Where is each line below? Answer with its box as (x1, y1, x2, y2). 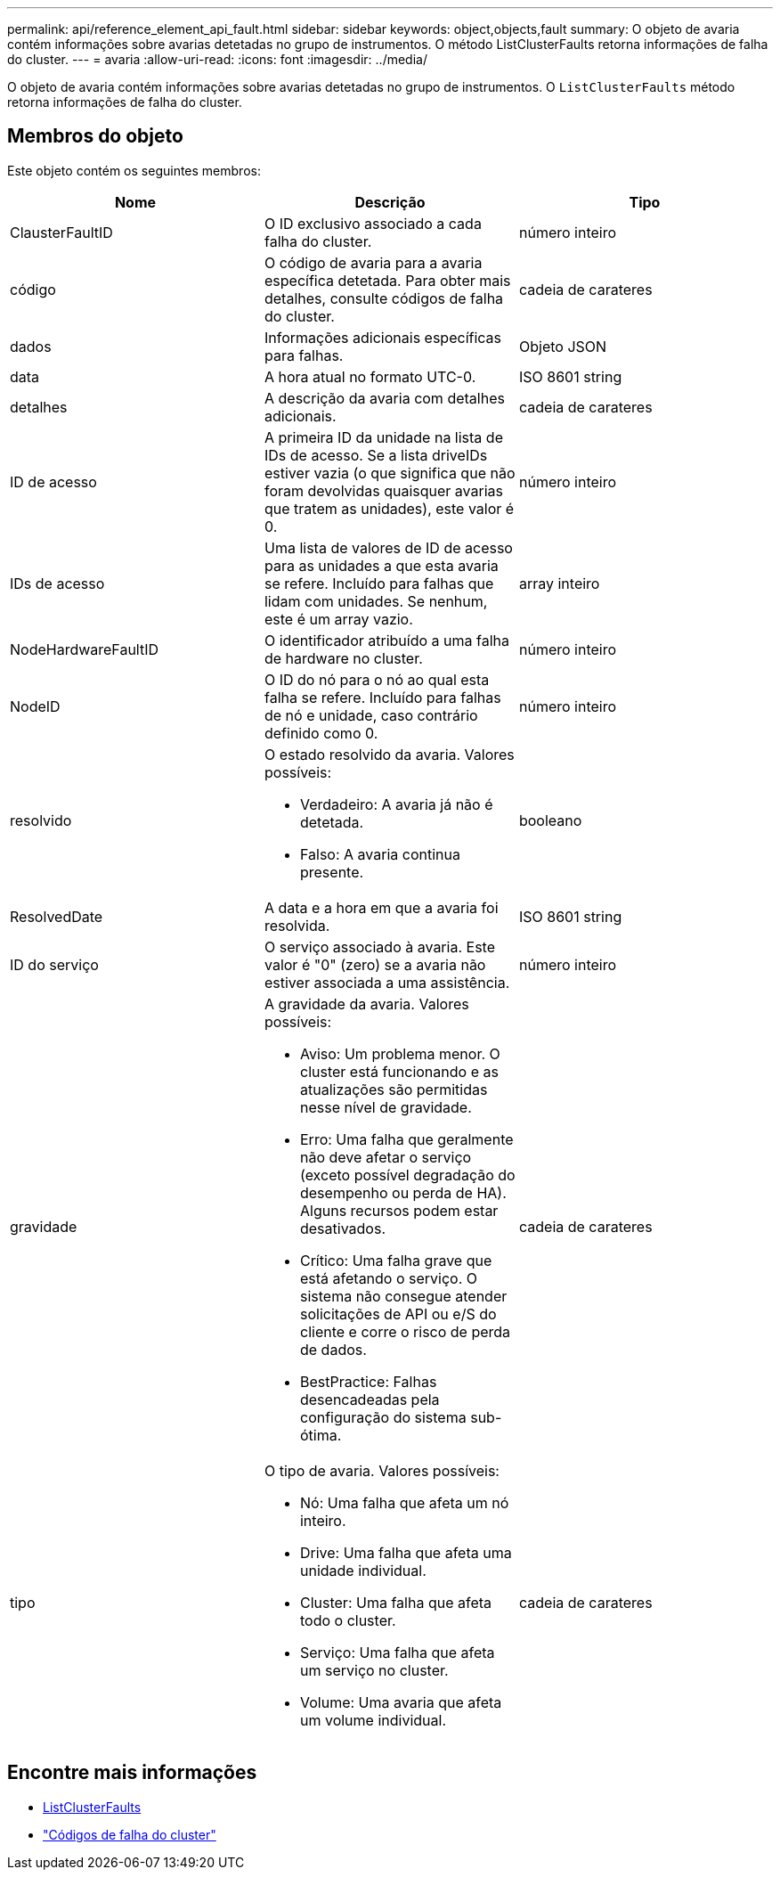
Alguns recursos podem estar (299, 1201, 499, 1220)
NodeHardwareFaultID (10, 640, 159, 658)
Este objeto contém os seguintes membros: (7, 162, 261, 178)
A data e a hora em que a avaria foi (264, 898, 499, 917)
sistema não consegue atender (299, 1286, 508, 1305)
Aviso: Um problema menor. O (299, 1044, 500, 1063)
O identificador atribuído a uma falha (264, 631, 509, 649)
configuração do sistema (299, 1408, 467, 1426)
